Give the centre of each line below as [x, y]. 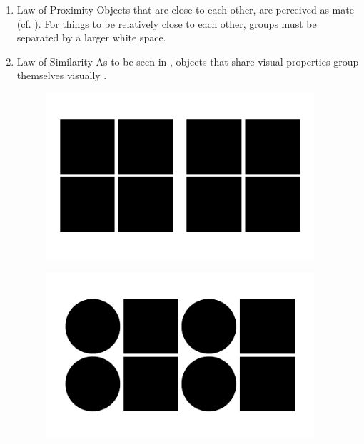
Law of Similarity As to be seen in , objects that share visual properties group [188, 61]
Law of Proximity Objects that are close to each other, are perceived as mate [185, 9]
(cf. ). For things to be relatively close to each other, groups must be [167, 23]
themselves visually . [62, 75]
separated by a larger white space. [91, 37]
